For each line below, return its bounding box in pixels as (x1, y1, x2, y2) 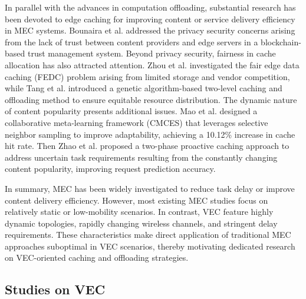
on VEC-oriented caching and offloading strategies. (5, 251, 189, 264)
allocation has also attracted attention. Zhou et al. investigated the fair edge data (5, 58, 300, 71)
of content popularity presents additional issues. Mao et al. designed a (5, 105, 258, 117)
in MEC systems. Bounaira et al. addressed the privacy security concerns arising (5, 24, 295, 36)
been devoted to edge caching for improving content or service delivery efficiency (5, 12, 295, 25)
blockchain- (261, 35, 301, 48)
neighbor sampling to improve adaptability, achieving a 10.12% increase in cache (5, 128, 295, 140)
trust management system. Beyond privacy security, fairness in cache (27, 47, 276, 59)
